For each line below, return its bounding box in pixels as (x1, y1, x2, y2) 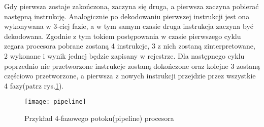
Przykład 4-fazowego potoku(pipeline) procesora (24, 113, 174, 123)
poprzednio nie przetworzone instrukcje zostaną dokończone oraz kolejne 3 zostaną (4, 60, 260, 71)
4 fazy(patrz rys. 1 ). (4, 80, 64, 91)
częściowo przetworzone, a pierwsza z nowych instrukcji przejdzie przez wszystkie (4, 70, 256, 81)
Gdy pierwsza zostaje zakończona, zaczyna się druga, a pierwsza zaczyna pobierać (4, 1, 259, 11)
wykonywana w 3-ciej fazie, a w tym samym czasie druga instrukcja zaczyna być (4, 21, 254, 31)
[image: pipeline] (24, 98, 86, 106)
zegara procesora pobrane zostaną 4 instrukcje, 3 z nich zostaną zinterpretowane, (4, 40, 255, 51)
